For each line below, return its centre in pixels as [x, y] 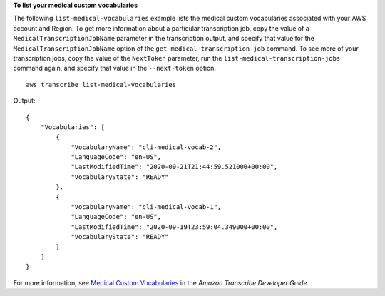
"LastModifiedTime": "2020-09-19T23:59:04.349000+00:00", [174, 227]
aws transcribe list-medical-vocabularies [101, 85]
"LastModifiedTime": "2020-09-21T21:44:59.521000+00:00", [174, 167]
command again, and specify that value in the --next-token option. [115, 68]
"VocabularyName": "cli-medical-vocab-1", [146, 207]
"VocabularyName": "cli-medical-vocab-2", [146, 147]
